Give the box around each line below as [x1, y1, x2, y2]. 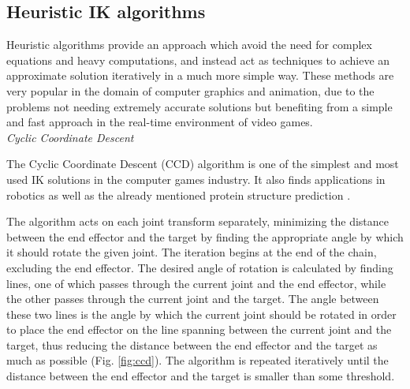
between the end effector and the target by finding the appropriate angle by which [6, 228, 404, 245]
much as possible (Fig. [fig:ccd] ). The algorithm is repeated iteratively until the [6, 352, 389, 368]
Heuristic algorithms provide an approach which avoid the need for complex [6, 36, 372, 53]
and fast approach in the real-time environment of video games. [6, 114, 313, 130]
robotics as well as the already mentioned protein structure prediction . [6, 186, 351, 203]
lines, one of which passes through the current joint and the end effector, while [6, 275, 386, 291]
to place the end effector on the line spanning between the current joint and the [6, 321, 392, 338]
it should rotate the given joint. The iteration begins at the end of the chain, [6, 244, 377, 260]
